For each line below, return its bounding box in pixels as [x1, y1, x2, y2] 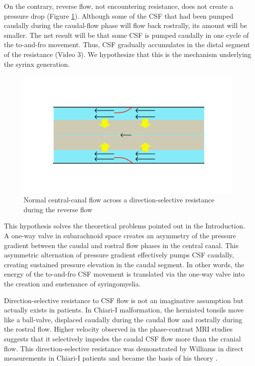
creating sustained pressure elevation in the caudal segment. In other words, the [4, 259, 245, 269]
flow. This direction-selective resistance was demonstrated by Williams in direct [4, 343, 244, 353]
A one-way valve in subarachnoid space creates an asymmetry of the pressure [4, 230, 236, 241]
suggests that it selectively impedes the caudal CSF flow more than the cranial [4, 333, 241, 343]
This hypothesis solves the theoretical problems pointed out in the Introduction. [4, 221, 245, 231]
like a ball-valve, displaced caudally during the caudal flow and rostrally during [4, 314, 242, 324]
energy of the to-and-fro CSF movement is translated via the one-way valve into [4, 269, 245, 279]
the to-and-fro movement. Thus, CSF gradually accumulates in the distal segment [4, 39, 250, 50]
